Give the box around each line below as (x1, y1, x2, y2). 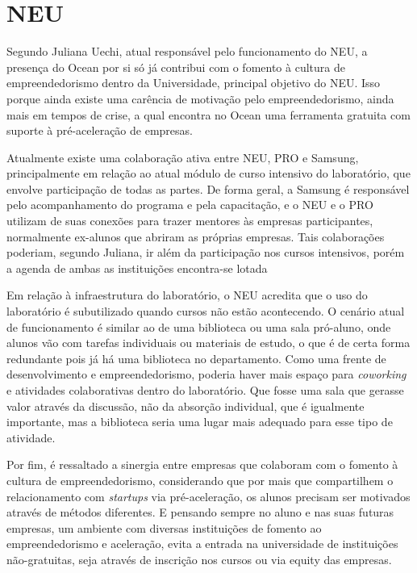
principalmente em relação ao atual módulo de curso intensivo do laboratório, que (6, 165, 411, 182)
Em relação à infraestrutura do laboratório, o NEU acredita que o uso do (6, 286, 368, 303)
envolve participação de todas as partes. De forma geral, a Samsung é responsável (6, 180, 410, 197)
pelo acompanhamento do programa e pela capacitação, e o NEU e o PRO (6, 196, 373, 213)
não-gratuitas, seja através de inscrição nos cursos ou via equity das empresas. (6, 550, 392, 567)
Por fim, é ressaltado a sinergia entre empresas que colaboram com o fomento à (6, 456, 398, 473)
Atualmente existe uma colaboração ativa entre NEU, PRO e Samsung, (6, 148, 359, 165)
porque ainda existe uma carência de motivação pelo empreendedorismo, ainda (6, 90, 394, 107)
